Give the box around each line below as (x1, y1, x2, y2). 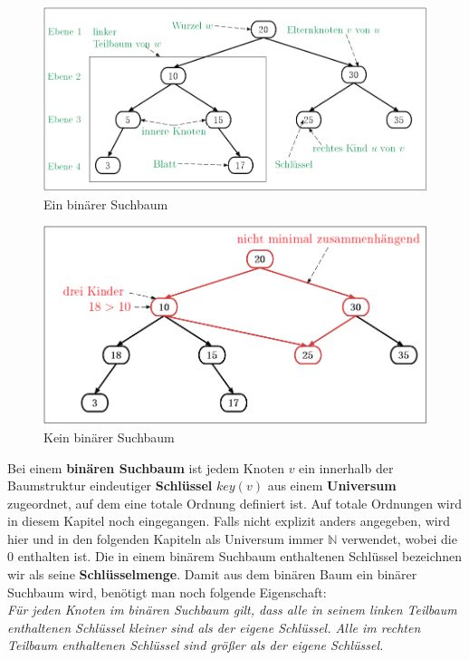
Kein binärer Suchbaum (43, 427, 175, 446)
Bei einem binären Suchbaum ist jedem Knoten (7, 458, 284, 477)
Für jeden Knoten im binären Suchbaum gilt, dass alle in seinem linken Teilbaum (7, 600, 457, 619)
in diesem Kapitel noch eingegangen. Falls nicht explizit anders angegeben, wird (7, 511, 450, 530)
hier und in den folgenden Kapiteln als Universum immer (7, 529, 324, 548)
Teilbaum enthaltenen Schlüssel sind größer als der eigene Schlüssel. (7, 636, 384, 655)
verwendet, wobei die (340, 529, 457, 548)
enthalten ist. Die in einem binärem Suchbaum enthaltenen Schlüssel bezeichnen (17, 547, 463, 566)
